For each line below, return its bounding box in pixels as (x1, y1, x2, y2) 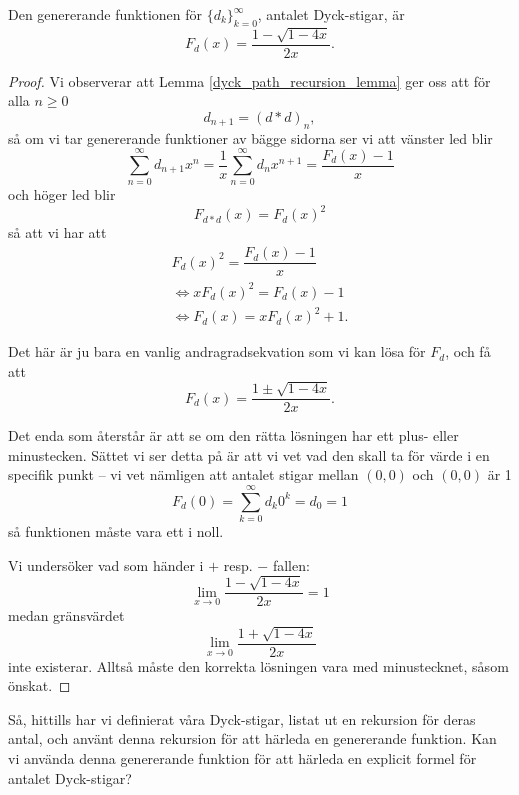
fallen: (272, 554, 310, 575)
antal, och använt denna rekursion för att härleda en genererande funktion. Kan (8, 728, 497, 749)
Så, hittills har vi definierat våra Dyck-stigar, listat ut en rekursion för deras (8, 708, 476, 729)
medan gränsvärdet (8, 605, 125, 626)
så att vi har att (8, 222, 107, 243)
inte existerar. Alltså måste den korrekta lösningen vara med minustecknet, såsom (8, 655, 509, 676)
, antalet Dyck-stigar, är (257, 4, 405, 24)
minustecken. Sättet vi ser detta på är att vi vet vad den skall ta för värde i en (8, 444, 490, 465)
